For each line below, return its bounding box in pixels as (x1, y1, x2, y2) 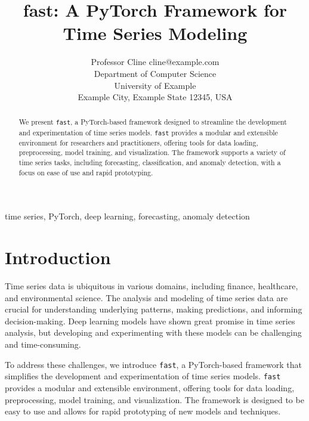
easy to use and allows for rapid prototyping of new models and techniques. (5, 405, 281, 417)
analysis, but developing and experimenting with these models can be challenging (5, 326, 302, 339)
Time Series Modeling (63, 21, 248, 45)
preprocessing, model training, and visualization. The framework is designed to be (5, 393, 304, 405)
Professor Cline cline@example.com (91, 55, 220, 68)
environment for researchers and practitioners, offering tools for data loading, (18, 137, 258, 147)
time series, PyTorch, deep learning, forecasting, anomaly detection (5, 210, 250, 222)
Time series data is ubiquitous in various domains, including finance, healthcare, (5, 280, 298, 292)
